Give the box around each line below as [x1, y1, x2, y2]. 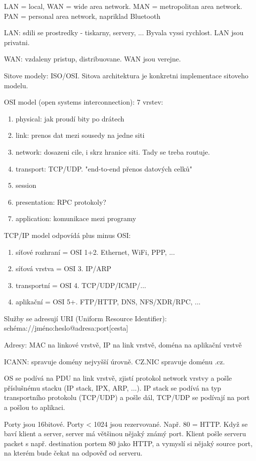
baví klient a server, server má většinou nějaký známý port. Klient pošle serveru [4, 428, 246, 439]
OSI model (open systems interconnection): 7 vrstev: [4, 97, 163, 107]
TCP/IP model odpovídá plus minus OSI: [4, 230, 131, 240]
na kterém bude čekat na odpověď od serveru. [4, 448, 143, 458]
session [15, 180, 37, 190]
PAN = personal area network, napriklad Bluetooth [4, 10, 161, 21]
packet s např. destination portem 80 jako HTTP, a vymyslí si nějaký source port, [4, 438, 253, 448]
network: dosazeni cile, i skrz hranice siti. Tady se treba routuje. [15, 146, 210, 157]
